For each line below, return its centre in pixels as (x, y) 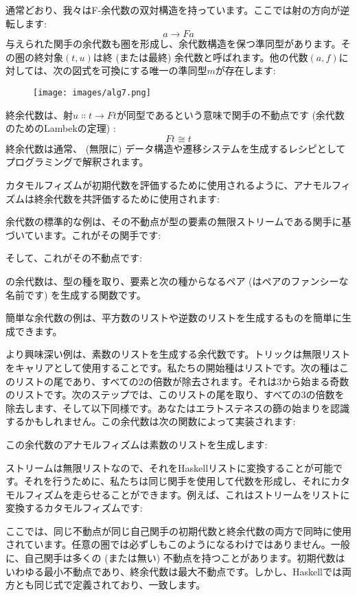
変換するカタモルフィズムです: (74, 508)
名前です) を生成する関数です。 (76, 294)
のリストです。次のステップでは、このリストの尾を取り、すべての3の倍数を (175, 394)
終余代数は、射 (39, 114)
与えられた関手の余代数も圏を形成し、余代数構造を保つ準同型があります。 (173, 44)
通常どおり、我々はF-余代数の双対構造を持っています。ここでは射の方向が (173, 10)
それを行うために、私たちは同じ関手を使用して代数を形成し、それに (177, 481)
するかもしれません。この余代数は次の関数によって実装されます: (151, 421)
